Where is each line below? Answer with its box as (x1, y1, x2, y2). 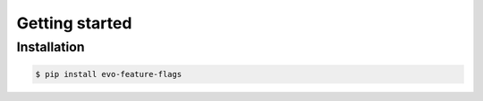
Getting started (16, 13, 132, 33)
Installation (16, 39, 85, 55)
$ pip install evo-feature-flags (35, 69, 182, 79)
